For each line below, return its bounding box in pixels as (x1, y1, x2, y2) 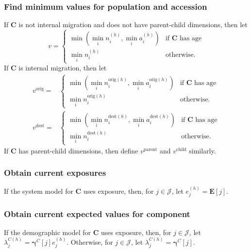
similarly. (189, 146, 216, 156)
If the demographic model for (4, 227, 91, 237)
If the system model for (4, 185, 73, 196)
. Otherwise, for (67, 236, 113, 247)
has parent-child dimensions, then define (18, 146, 138, 156)
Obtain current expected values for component (4, 208, 190, 220)
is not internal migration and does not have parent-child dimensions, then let (18, 19, 248, 30)
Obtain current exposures (4, 166, 106, 178)
